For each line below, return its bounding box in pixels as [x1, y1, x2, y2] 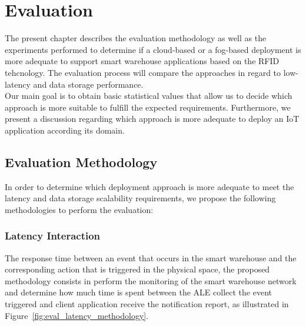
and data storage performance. [33, 78, 144, 90]
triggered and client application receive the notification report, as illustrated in [5, 298, 289, 310]
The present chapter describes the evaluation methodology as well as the [5, 32, 267, 44]
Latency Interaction [5, 228, 101, 243]
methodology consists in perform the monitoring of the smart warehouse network [5, 274, 297, 287]
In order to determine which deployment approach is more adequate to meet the [5, 180, 294, 192]
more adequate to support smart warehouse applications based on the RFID [5, 55, 280, 67]
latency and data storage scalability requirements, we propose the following [5, 192, 276, 204]
